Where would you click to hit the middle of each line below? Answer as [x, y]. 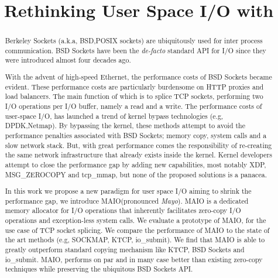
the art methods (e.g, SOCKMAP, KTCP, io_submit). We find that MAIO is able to [135, 240]
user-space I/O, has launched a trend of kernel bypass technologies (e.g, [114, 116]
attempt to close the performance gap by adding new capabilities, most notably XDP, [135, 164]
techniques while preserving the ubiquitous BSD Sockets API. [99, 269]
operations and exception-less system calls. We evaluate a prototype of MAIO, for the [135, 220]
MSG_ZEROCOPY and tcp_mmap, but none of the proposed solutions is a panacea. [136, 174]
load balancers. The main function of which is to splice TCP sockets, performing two [134, 96]
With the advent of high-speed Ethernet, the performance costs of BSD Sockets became [138, 77]
